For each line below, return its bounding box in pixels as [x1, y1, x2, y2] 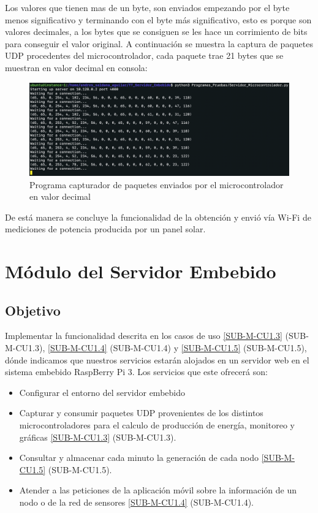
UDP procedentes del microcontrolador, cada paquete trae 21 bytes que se [5, 49, 284, 62]
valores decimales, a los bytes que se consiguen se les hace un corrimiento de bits [5, 25, 308, 38]
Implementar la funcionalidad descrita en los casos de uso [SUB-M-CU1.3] [5, 329, 282, 342]
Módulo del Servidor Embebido [5, 259, 276, 284]
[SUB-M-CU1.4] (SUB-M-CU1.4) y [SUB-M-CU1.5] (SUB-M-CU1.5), [48, 341, 307, 354]
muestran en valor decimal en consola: [5, 61, 148, 74]
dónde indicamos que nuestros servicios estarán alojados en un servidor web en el [5, 353, 309, 366]
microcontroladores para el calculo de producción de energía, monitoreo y [19, 419, 295, 431]
